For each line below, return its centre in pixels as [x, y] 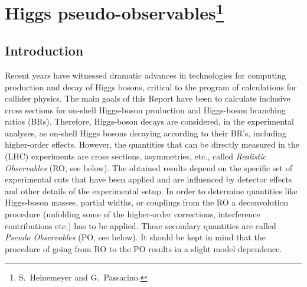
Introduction [44, 50]
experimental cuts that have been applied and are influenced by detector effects [148, 179]
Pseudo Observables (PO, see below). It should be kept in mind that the [135, 237]
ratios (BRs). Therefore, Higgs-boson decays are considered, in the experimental [149, 121]
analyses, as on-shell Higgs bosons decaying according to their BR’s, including [146, 133]
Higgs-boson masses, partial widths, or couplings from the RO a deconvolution [147, 202]
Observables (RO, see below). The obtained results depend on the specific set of [148, 167]
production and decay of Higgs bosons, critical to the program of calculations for [151, 87]
